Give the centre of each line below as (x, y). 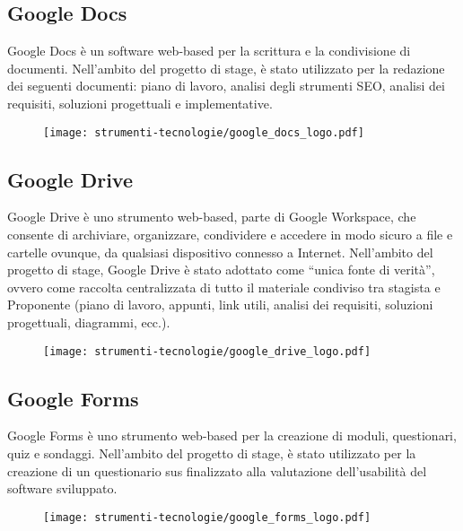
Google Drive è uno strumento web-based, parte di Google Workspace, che (212, 217)
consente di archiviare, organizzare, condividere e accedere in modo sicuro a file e (230, 235)
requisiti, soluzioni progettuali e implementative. (140, 103)
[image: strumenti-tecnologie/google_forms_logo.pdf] (207, 517)
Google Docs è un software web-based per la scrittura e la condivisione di (209, 51)
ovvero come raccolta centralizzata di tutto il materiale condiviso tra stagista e (224, 287)
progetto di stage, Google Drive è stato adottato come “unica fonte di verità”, (221, 270)
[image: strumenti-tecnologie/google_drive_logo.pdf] (207, 351)
